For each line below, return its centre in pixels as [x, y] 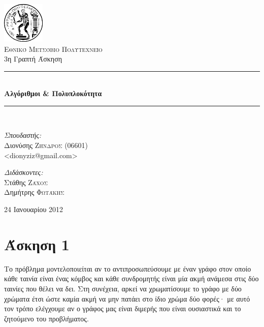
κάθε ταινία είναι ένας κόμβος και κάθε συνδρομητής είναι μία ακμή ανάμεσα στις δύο [131, 278]
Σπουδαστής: [23, 135]
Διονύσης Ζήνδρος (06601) [46, 145]
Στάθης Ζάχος [26, 182]
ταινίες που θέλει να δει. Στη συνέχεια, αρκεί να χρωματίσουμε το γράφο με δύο [123, 288]
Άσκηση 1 [37, 244]
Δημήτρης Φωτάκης [34, 192]
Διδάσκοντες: [24, 172]
